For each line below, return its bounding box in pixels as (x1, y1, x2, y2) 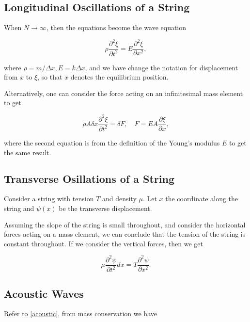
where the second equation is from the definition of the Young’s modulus (4, 137, 220, 147)
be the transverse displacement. (59, 203, 152, 213)
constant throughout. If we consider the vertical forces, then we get (4, 238, 203, 248)
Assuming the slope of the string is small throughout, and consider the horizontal (4, 219, 246, 229)
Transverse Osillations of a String (4, 171, 175, 186)
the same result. (4, 147, 51, 157)
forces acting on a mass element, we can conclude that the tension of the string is (4, 229, 246, 239)
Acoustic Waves (4, 286, 84, 301)
